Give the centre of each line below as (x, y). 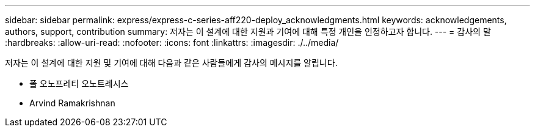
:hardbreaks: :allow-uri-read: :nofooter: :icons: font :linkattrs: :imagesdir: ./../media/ (172, 42)
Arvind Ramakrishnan (72, 103)
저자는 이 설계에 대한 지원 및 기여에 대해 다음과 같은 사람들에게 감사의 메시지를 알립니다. (171, 63)
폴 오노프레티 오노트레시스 (79, 83)
